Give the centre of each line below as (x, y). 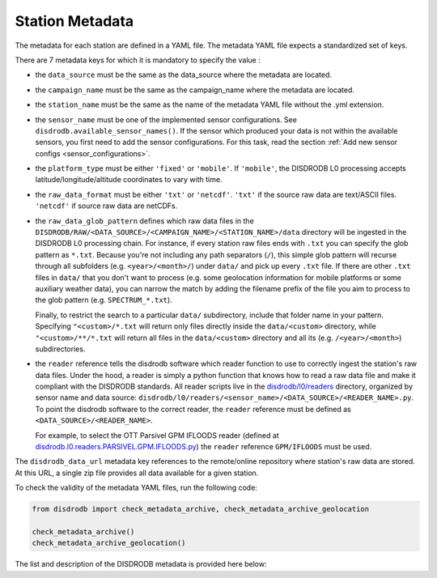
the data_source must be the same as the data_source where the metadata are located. (183, 75)
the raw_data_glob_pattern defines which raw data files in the (144, 221)
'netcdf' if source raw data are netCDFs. (106, 206)
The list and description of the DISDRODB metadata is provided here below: (141, 564)
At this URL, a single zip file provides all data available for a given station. (137, 473)
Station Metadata (74, 21)
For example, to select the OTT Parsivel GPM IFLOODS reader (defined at (157, 435)
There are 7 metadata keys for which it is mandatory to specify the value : (138, 60)
